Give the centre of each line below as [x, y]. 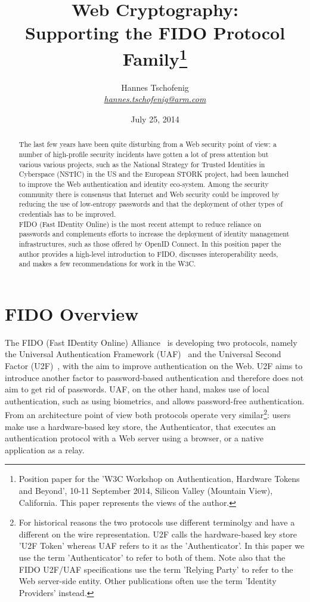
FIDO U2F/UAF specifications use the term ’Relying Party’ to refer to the [156, 569]
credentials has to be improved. [67, 214]
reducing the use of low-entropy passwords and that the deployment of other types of [151, 204]
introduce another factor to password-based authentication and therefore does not [154, 377]
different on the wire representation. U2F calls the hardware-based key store [158, 534]
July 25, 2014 [155, 119]
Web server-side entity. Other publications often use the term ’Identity [148, 581]
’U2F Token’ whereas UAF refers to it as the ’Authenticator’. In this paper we [162, 546]
